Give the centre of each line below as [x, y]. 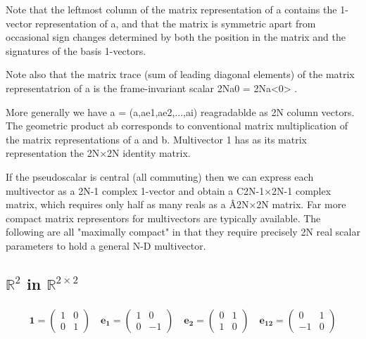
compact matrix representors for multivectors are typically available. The [163, 218]
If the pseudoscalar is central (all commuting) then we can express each [160, 176]
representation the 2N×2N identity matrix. [98, 153]
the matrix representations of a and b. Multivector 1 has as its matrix [156, 139]
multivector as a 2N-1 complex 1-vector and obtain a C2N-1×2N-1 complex [169, 190]
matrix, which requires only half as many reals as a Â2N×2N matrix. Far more [176, 204]
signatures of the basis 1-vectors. [76, 50]
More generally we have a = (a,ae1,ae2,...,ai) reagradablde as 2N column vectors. [180, 111]
